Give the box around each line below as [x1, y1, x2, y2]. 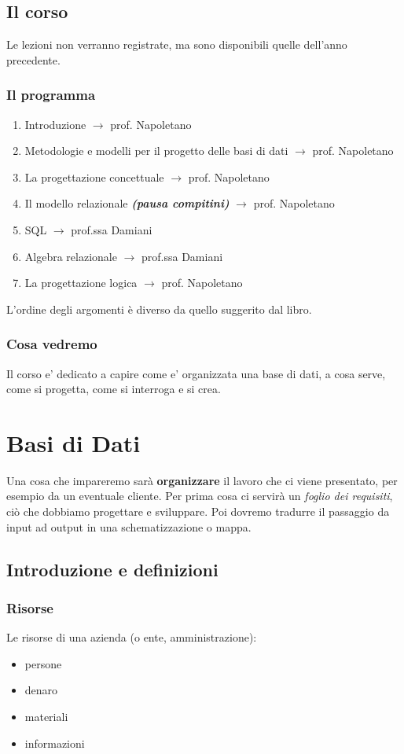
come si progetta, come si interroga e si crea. [6, 381, 221, 397]
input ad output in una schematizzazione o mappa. [6, 518, 252, 535]
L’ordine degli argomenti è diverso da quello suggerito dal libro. [6, 300, 312, 317]
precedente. [6, 51, 61, 68]
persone [24, 655, 62, 671]
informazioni [24, 734, 85, 751]
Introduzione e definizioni [6, 557, 219, 581]
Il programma [6, 85, 96, 105]
